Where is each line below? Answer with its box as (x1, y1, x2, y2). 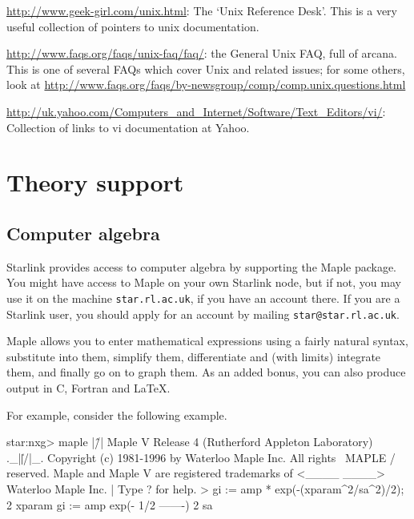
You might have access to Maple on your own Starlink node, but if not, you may (6, 274, 401, 291)
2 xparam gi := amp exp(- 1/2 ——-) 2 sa (6, 496, 213, 513)
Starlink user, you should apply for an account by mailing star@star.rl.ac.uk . (6, 305, 400, 322)
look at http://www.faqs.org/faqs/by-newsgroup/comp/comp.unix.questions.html (6, 76, 406, 93)
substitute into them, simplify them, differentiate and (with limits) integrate (6, 348, 381, 364)
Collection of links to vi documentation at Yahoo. (6, 119, 250, 135)
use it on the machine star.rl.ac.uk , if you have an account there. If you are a (6, 289, 400, 306)
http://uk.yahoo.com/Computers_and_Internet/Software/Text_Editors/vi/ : (6, 103, 386, 119)
